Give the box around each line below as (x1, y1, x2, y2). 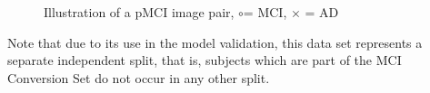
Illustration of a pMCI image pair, (44, 3, 235, 21)
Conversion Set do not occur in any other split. (7, 68, 270, 87)
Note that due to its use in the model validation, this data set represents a (7, 33, 423, 51)
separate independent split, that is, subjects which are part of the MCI (7, 51, 402, 70)
